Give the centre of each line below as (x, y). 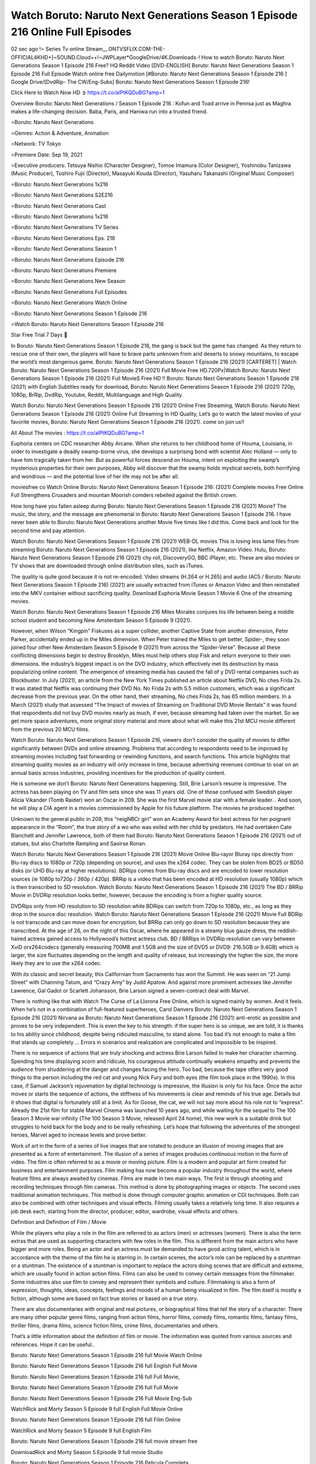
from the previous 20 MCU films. (50, 729)
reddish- (288, 931)
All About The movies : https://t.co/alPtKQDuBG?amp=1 (78, 433)
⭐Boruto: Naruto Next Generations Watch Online (69, 303)
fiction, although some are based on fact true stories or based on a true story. (104, 1298)
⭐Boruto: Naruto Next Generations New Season (68, 281)
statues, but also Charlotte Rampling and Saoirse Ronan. (79, 843)
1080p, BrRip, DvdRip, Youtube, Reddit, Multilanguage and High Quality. (97, 395)
